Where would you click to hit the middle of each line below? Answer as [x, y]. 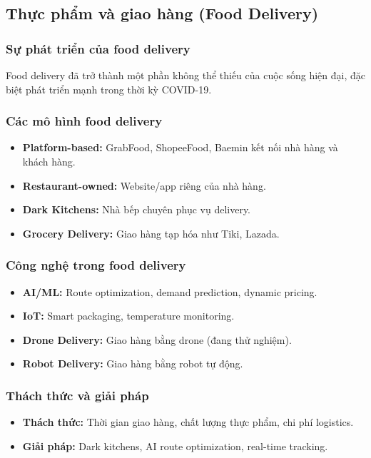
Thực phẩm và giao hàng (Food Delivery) [162, 13]
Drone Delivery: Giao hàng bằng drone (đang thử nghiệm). [157, 339]
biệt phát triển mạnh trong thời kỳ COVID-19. [109, 89]
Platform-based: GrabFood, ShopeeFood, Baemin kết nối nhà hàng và [180, 147]
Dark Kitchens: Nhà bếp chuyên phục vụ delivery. [137, 209]
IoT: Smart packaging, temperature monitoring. [128, 316]
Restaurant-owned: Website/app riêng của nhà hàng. [144, 185]
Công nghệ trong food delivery [96, 265]
